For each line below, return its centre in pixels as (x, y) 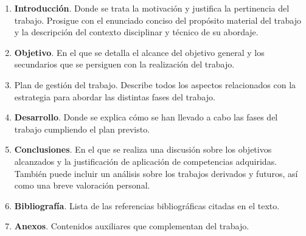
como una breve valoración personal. (82, 185)
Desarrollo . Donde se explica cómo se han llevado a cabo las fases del (146, 117)
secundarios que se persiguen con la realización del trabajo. (124, 64)
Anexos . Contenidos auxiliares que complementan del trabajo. (132, 226)
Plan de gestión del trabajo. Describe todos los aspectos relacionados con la (155, 84)
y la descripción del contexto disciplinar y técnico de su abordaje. (136, 32)
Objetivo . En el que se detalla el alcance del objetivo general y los (139, 52)
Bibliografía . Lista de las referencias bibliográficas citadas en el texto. (147, 205)
